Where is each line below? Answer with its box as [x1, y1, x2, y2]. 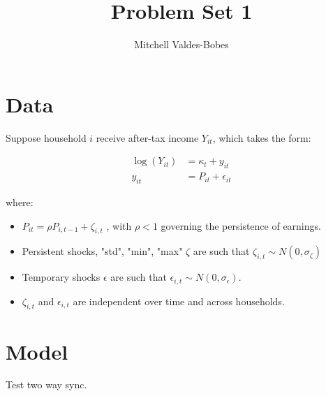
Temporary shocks [22, 270, 101, 284]
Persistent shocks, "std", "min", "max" [22, 244, 183, 258]
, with [106, 218, 132, 233]
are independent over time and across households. [73, 293, 285, 308]
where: [6, 194, 34, 209]
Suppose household [6, 130, 87, 145]
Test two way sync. [6, 377, 87, 392]
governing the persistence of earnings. [161, 218, 321, 233]
